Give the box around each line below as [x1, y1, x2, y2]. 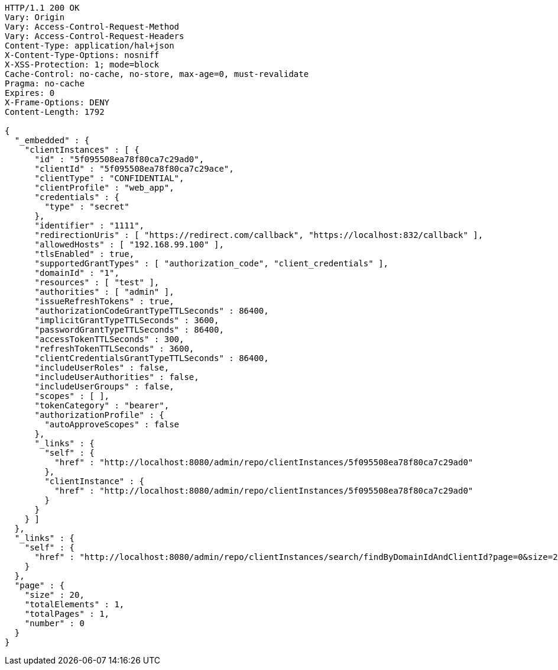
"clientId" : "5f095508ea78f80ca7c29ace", [34, 164, 234, 173]
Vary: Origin [5, 12, 65, 22]
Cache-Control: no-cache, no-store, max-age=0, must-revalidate [5, 69, 309, 79]
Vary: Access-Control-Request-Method [5, 22, 180, 31]
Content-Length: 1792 [5, 107, 105, 117]
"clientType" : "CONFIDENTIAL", [34, 173, 184, 183]
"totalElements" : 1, [24, 600, 125, 609]
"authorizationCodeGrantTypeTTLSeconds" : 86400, [34, 306, 269, 315]
